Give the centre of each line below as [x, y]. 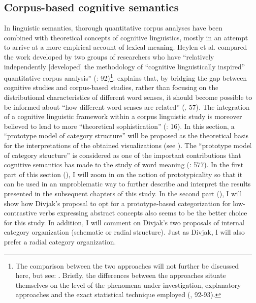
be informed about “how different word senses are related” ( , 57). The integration [127, 106]
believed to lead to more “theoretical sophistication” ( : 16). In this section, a [119, 126]
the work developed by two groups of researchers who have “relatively [109, 56]
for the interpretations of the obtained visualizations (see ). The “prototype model [128, 145]
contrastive [20, 213]
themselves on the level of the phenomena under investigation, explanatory [128, 285]
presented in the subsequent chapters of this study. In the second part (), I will [123, 193]
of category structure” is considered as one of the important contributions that [123, 155]
